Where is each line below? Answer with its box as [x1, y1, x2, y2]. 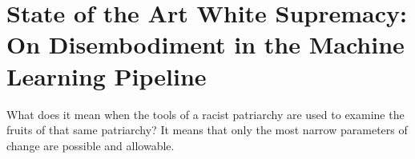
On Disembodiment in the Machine [6, 28, 405, 61]
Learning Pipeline [6, 59, 207, 92]
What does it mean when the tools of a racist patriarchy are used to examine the [6, 105, 405, 122]
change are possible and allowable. [6, 137, 175, 153]
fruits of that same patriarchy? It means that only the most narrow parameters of [6, 121, 408, 138]
